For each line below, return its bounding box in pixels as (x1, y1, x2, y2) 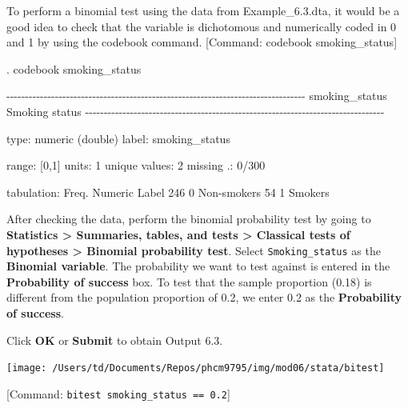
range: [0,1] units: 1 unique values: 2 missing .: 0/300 (6, 157, 266, 174)
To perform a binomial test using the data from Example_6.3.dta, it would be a (6, 2, 400, 18)
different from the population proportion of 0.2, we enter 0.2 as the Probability (6, 289, 402, 306)
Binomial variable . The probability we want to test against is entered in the (6, 258, 390, 274)
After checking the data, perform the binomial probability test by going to (6, 210, 371, 227)
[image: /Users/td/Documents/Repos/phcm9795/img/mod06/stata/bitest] (6, 362, 385, 374)
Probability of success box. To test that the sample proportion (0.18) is (6, 273, 372, 290)
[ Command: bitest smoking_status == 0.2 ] (6, 385, 230, 402)
